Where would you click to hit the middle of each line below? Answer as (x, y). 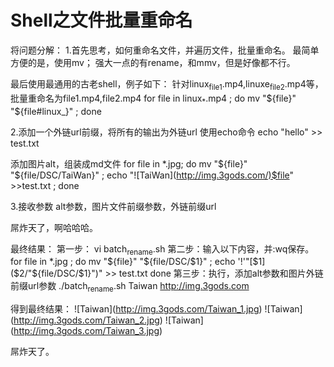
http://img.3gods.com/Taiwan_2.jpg (86, 320)
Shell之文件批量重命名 (101, 20)
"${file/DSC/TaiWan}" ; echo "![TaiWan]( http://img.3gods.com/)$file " (152, 175)
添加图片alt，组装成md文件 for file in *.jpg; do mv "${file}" (129, 163)
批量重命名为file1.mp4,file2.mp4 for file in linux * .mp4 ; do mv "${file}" (153, 99)
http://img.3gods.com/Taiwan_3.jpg (86, 331)
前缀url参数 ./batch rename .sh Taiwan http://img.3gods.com (130, 287)
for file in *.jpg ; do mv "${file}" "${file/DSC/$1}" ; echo (123, 262)
